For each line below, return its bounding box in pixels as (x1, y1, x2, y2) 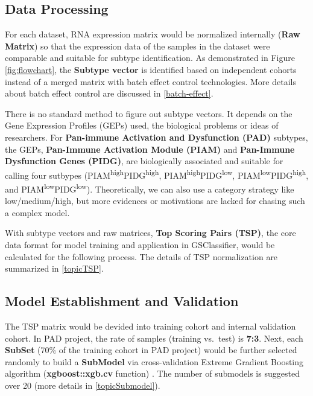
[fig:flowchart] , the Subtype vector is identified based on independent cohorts (5, 63, 297, 75)
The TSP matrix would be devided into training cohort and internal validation (5, 320, 296, 332)
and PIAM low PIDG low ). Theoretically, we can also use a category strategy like (5, 180, 294, 195)
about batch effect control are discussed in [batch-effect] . (5, 87, 213, 100)
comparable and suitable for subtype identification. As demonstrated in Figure (5, 51, 295, 64)
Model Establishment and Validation (5, 292, 239, 310)
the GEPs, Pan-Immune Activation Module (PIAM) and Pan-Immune (5, 142, 295, 155)
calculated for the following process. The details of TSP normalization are (5, 250, 278, 263)
